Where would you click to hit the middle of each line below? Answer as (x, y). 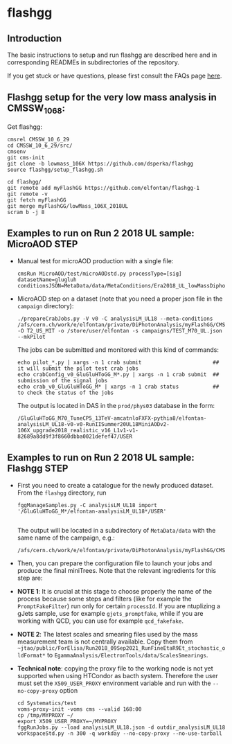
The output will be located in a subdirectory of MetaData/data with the (116, 530)
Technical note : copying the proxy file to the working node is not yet (115, 668)
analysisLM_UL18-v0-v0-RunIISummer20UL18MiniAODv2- (93, 424)
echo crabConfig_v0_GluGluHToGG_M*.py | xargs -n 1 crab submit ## (118, 374)
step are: (30, 578)
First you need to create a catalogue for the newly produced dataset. (115, 485)
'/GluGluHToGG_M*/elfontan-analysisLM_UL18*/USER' (92, 511)
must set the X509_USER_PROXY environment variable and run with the (114, 683)
